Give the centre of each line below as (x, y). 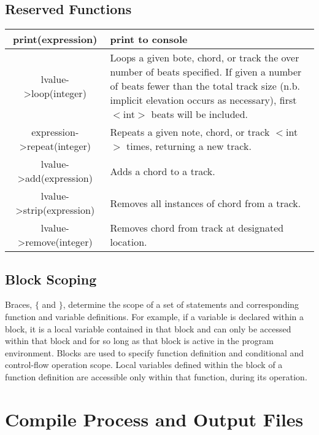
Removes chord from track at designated (197, 228)
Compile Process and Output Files (154, 419)
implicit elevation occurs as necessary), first (203, 100)
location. (129, 242)
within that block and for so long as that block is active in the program (139, 341)
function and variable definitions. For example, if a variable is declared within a (155, 316)
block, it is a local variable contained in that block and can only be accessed (148, 328)
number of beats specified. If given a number (206, 72)
